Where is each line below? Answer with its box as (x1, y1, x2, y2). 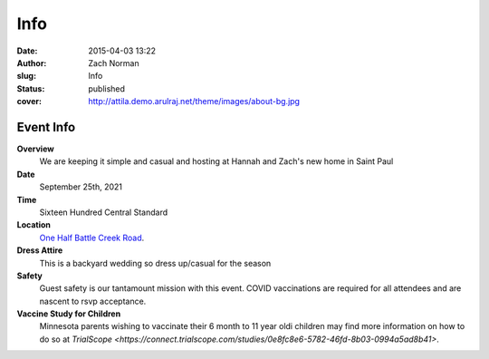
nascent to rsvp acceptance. (39, 296, 147, 306)
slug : (16, 71, 36, 82)
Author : (16, 57, 47, 68)
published (88, 82, 126, 94)
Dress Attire (16, 245, 63, 256)
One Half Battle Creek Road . (39, 232, 145, 243)
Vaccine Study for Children (16, 308, 121, 319)
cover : (16, 96, 43, 107)
